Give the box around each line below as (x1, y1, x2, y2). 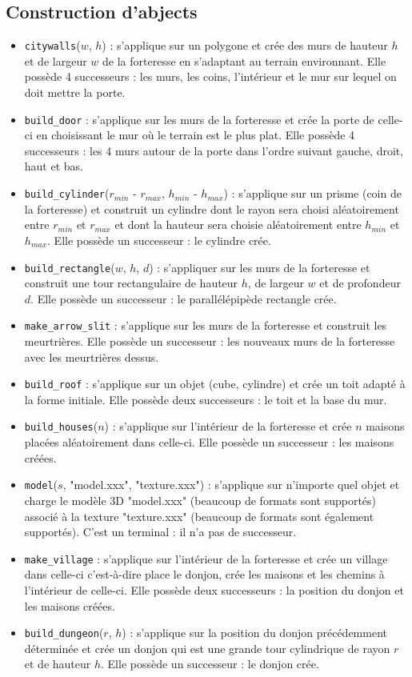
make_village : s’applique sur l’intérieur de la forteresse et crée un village (24, 550, 388, 567)
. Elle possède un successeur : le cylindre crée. (47, 231, 271, 248)
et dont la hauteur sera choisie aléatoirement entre (114, 216, 362, 233)
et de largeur (24, 52, 87, 69)
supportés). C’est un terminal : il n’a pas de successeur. (24, 523, 297, 540)
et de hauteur (24, 655, 91, 672)
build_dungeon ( (24, 624, 104, 641)
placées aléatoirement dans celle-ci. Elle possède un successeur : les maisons (24, 434, 394, 451)
